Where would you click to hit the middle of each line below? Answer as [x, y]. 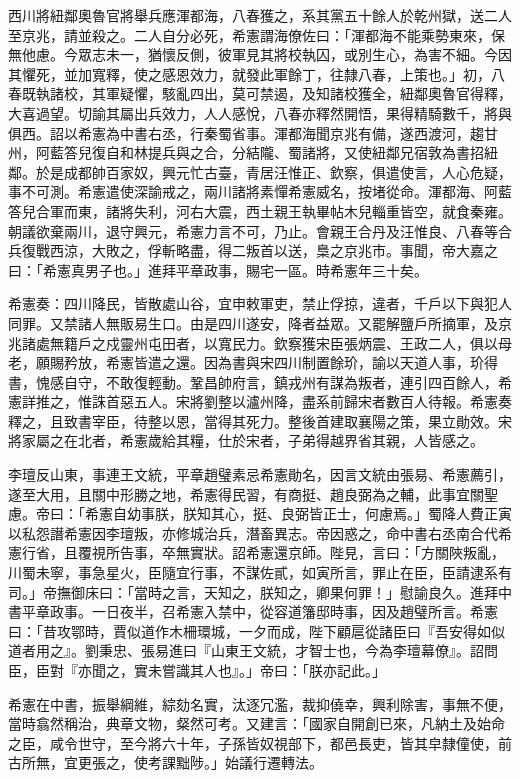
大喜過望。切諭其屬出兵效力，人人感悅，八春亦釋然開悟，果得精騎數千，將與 [260, 112]
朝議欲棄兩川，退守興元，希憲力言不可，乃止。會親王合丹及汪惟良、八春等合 [260, 230]
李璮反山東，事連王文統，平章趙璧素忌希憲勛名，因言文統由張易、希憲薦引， [260, 474]
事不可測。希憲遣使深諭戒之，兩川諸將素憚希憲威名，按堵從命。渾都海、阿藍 [260, 191]
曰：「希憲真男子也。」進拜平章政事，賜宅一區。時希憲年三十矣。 [218, 269]
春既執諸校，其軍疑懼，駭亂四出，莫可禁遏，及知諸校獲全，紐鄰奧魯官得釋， [260, 93]
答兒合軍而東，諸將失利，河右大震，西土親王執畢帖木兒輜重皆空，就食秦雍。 [260, 210]
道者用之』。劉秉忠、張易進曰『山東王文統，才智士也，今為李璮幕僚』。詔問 [253, 650]
